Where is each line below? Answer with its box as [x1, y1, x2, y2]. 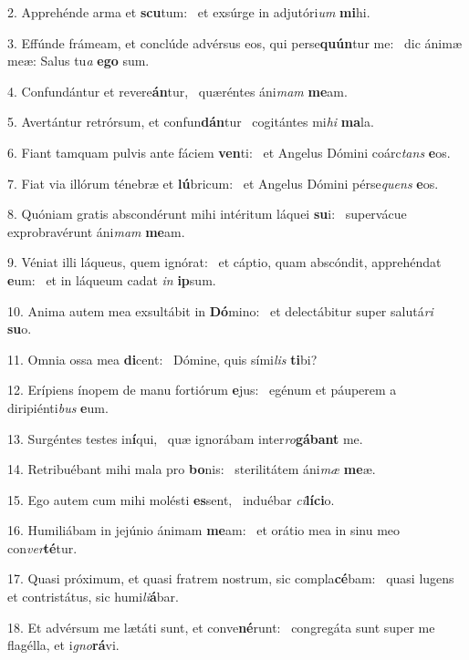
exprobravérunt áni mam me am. [7, 222, 185, 241]
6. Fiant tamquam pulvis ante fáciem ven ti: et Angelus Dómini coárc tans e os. [7, 142, 451, 161]
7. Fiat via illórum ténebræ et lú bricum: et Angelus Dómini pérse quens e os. [7, 173, 439, 192]
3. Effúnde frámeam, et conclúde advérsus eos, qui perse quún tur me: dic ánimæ [7, 33, 462, 52]
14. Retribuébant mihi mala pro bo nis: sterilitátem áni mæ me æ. [7, 459, 376, 479]
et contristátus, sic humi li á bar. [7, 587, 179, 606]
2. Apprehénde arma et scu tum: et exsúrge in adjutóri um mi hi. [7, 3, 370, 21]
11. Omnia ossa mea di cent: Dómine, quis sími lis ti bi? [7, 349, 318, 368]
